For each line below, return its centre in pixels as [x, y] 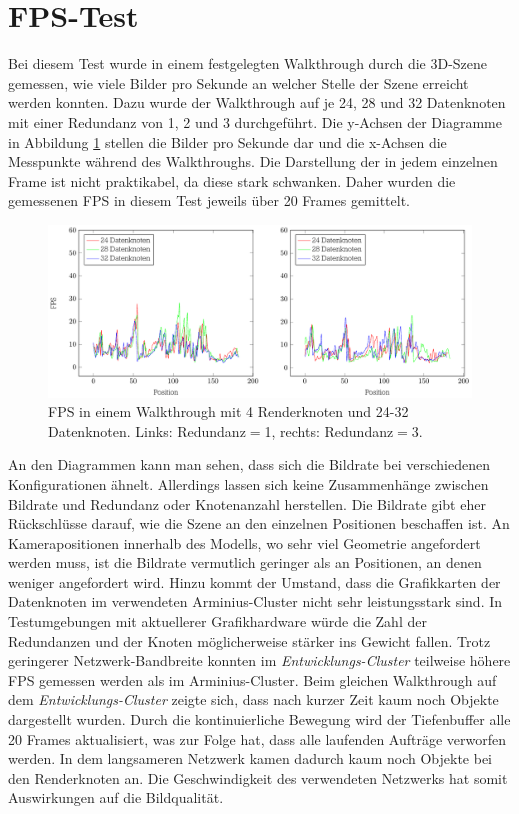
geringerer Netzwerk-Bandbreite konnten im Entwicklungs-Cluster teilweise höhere [259, 660]
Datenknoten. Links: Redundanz [147, 430]
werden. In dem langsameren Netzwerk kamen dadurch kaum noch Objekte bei [250, 758]
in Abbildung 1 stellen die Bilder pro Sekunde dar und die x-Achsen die [227, 141]
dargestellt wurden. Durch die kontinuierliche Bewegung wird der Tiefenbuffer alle [259, 719]
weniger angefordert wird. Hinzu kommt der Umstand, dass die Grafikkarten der [254, 581]
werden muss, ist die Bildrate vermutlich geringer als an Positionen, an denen [245, 562]
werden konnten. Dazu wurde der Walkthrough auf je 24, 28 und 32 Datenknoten [257, 102]
